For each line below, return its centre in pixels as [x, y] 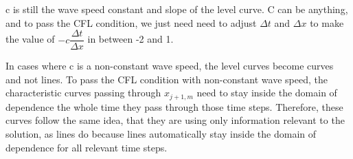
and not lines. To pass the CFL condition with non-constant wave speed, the [167, 79]
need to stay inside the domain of [267, 93]
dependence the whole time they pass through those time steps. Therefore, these [174, 106]
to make [327, 22]
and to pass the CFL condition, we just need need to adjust [131, 22]
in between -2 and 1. [130, 39]
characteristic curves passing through [83, 93]
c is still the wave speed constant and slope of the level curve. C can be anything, [177, 9]
